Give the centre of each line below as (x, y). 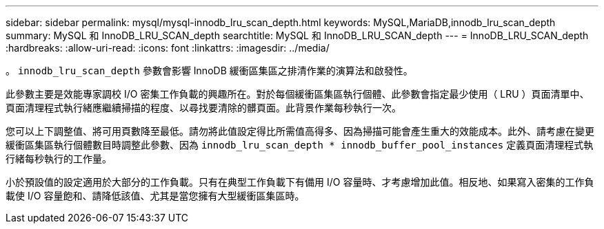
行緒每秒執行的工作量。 (59, 159)
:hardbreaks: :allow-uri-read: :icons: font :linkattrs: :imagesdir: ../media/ (168, 48)
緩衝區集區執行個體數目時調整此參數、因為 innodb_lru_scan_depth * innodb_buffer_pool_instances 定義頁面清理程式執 (300, 145)
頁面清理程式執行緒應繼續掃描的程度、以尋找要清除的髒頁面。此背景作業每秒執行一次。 (203, 108)
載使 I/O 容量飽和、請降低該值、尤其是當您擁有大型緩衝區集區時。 (155, 196)
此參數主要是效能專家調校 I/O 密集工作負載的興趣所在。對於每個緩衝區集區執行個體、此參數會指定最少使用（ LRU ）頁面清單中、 (298, 94)
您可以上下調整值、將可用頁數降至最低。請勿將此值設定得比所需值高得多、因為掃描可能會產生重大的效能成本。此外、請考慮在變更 (300, 131)
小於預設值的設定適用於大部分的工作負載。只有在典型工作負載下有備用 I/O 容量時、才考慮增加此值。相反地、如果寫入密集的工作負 (300, 182)
